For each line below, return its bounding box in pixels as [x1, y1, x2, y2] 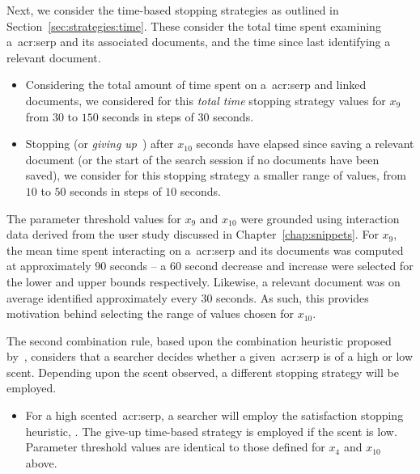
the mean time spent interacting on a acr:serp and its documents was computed [6, 241, 404, 258]
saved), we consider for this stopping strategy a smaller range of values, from [25, 167, 406, 184]
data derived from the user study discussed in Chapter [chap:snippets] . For [6, 226, 379, 243]
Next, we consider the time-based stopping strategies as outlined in [6, 2, 339, 18]
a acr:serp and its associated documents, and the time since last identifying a [6, 33, 391, 50]
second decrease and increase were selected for [185, 257, 414, 274]
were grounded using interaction [240, 209, 400, 226]
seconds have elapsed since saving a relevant [196, 135, 414, 152]
